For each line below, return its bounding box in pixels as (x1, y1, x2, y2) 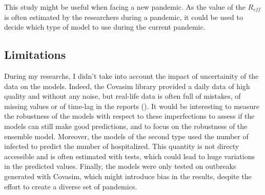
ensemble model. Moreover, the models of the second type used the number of (4, 131, 249, 141)
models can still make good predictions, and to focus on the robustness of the (4, 120, 248, 131)
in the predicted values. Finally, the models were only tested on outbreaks (4, 161, 236, 171)
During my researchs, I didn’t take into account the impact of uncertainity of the (4, 70, 259, 81)
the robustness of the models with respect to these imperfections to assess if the (4, 111, 255, 121)
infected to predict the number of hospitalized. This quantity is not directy (4, 141, 239, 151)
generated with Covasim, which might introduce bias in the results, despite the (4, 170, 252, 181)
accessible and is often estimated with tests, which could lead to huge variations (4, 150, 255, 161)
